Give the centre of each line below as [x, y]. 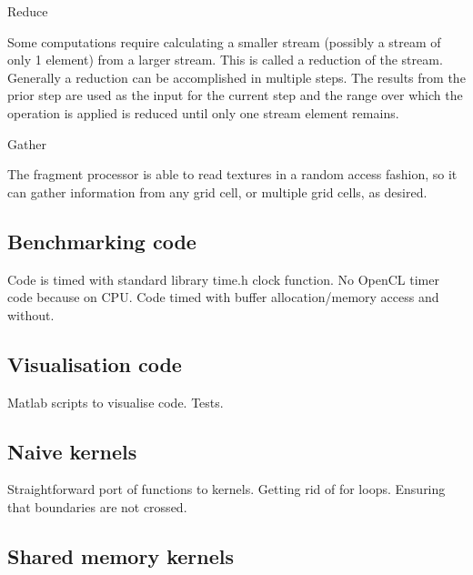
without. [31, 314]
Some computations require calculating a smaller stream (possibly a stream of [224, 41]
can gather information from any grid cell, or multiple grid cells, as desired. [217, 192]
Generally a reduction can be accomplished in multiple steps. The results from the [236, 77]
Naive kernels [72, 451]
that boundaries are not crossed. [97, 506]
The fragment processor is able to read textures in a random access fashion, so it [232, 174]
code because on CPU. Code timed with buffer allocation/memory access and [223, 297]
